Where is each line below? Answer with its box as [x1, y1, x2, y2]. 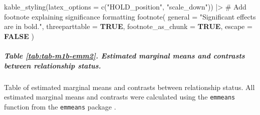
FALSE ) [4, 30, 34, 41]
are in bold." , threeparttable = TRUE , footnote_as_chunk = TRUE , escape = [4, 21, 252, 31]
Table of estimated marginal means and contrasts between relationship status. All [4, 81, 255, 92]
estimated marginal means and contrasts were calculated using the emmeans [4, 91, 235, 102]
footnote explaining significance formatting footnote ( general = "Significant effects [4, 11, 256, 21]
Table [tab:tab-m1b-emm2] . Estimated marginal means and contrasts [4, 50, 245, 60]
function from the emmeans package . [4, 101, 116, 111]
